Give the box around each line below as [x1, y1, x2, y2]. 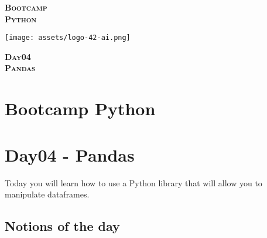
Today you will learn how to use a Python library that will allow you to [5, 176, 262, 189]
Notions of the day [5, 217, 120, 235]
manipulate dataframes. [5, 188, 90, 200]
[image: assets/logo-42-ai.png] [5, 33, 131, 42]
